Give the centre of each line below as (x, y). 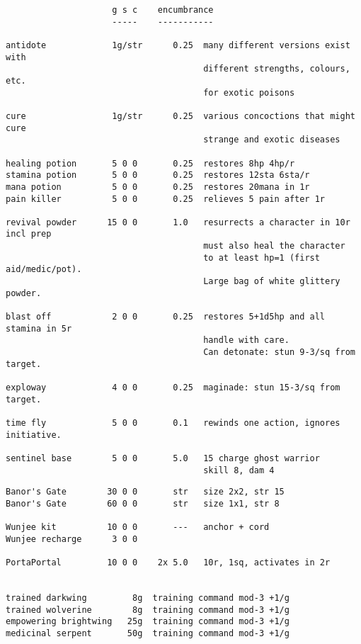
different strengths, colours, (277, 69)
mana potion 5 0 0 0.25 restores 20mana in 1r (158, 187)
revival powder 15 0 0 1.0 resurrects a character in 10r (178, 222)
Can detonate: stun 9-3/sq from (279, 352)
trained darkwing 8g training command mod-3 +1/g (148, 598)
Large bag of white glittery (272, 282)
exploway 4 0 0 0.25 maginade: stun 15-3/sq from (173, 388)
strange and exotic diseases (272, 140)
